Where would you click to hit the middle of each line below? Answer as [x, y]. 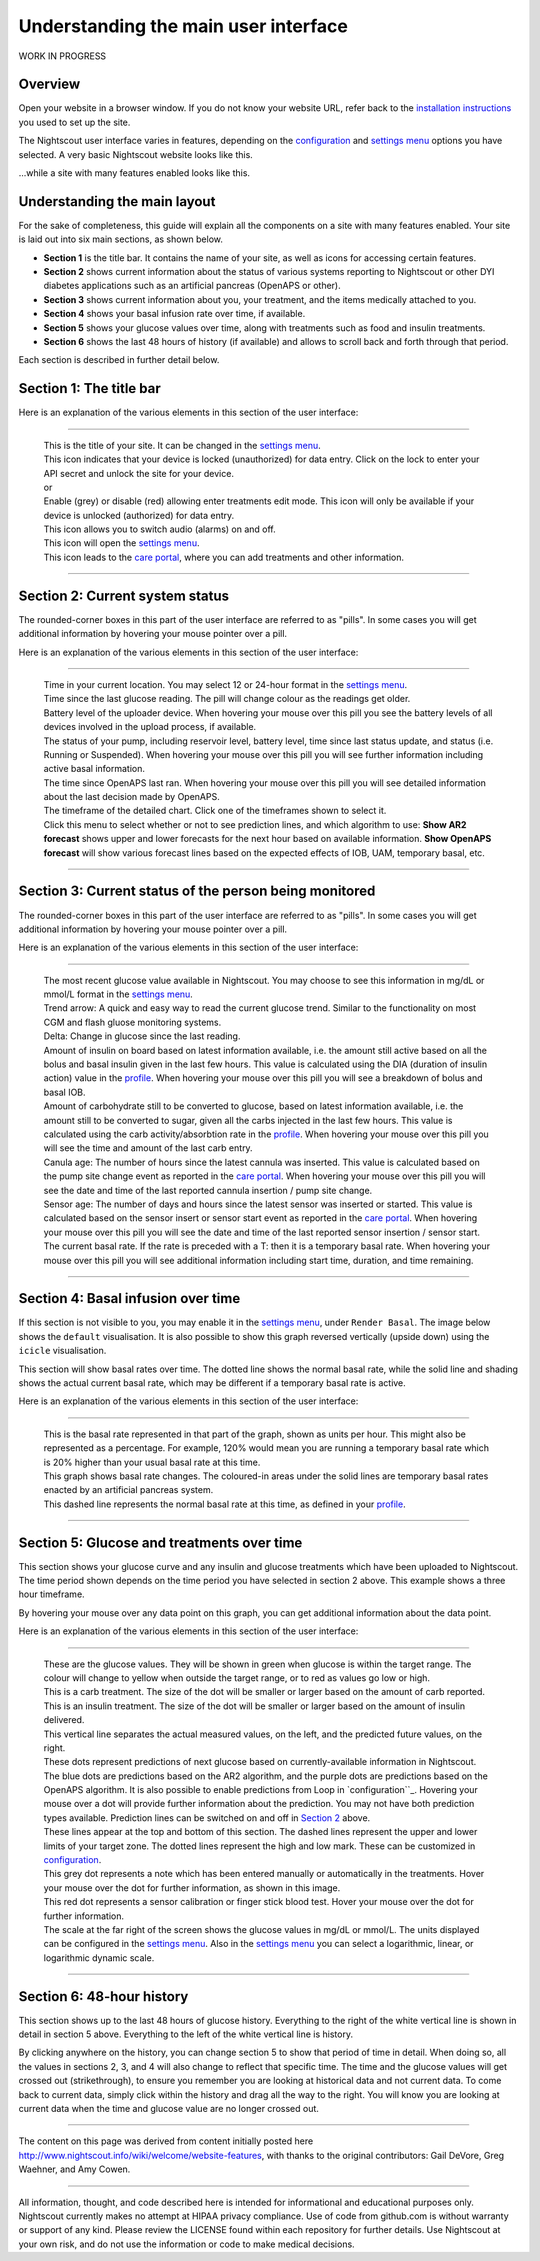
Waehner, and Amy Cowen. [74, 2169]
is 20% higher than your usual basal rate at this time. [152, 1462]
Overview [49, 84]
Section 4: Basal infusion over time [129, 1298]
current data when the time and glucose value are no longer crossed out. [169, 2109]
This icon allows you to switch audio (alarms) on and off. [160, 529]
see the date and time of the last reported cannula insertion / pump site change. [208, 1190]
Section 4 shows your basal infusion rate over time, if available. [174, 314]
